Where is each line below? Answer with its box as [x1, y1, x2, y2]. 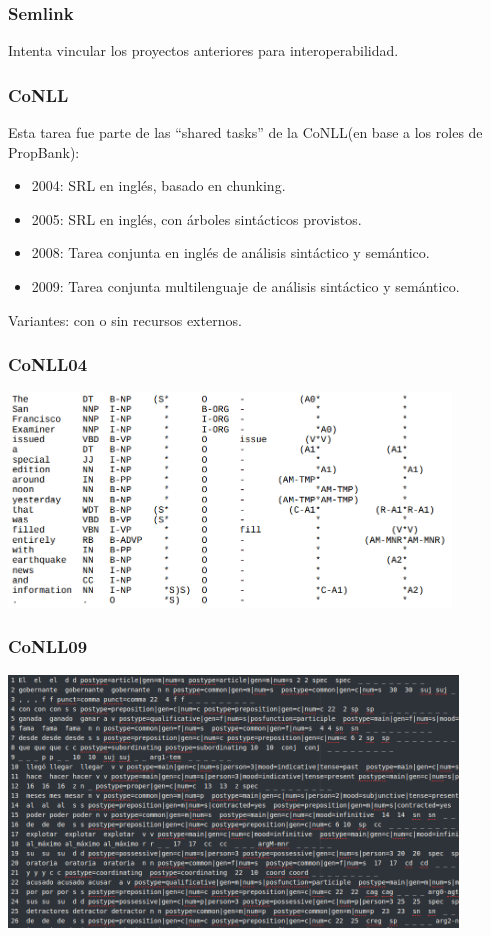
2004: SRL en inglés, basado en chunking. [31, 175, 286, 196]
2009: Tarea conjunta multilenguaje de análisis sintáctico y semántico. [31, 276, 460, 296]
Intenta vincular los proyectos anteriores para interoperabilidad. [8, 40, 399, 61]
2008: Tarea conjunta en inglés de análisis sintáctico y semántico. [31, 242, 430, 263]
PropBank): [8, 141, 80, 162]
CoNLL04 [8, 352, 88, 377]
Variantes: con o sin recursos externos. [8, 309, 242, 330]
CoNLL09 [8, 634, 88, 659]
